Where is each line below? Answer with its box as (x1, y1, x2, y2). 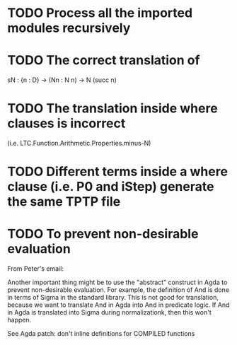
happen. (7, 316, 32, 324)
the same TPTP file (7, 194, 121, 210)
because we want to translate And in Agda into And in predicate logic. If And (7, 300, 230, 309)
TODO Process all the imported (7, 5, 193, 21)
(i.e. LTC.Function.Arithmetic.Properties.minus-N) (7, 139, 151, 148)
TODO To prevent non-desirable (7, 226, 199, 242)
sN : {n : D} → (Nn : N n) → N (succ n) (7, 76, 117, 84)
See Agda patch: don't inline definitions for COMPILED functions (7, 329, 195, 338)
